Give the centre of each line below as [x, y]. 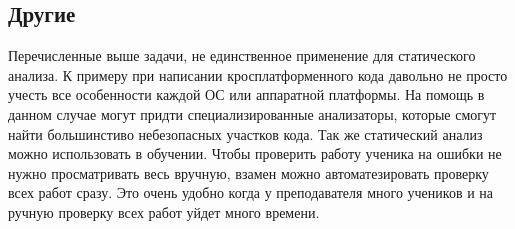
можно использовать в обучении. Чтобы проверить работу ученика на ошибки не [255, 153]
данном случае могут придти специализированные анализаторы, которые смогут [252, 113]
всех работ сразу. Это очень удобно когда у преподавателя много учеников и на [251, 192]
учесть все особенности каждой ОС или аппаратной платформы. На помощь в [246, 94]
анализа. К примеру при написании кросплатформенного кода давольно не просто [258, 74]
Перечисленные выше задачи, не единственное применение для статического [242, 55]
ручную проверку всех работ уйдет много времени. [164, 211]
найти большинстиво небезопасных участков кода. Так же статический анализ [245, 133]
